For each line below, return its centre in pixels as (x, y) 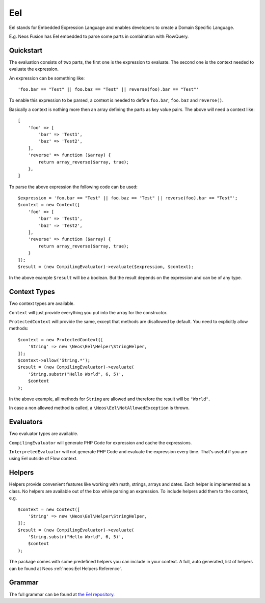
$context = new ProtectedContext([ (61, 340)
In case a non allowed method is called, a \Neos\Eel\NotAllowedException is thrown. (99, 408)
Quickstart (26, 50)
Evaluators (26, 422)
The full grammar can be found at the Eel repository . (62, 594)
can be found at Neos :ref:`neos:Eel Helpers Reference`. (66, 568)
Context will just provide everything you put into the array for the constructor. (88, 312)
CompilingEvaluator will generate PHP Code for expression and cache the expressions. (101, 442)
